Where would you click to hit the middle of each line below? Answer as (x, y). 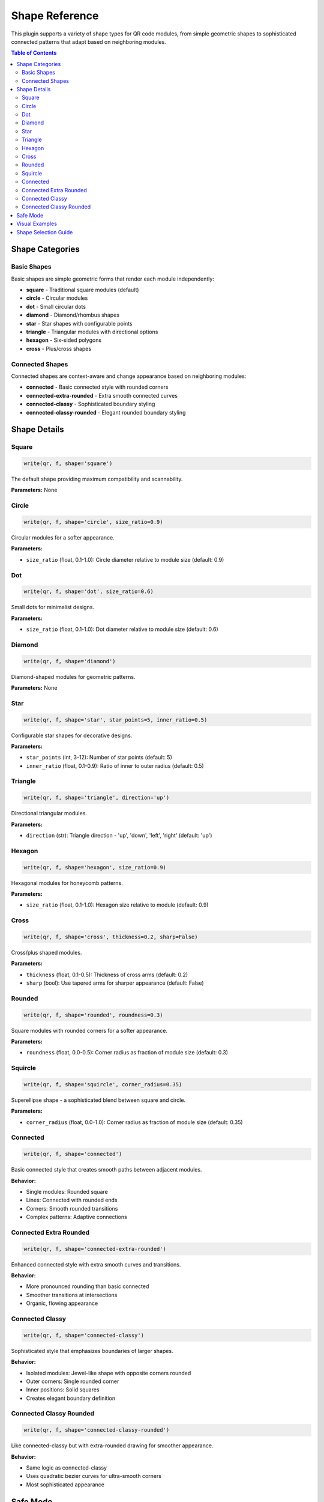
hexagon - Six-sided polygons (64, 340)
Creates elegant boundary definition (71, 1398)
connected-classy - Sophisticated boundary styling (91, 404)
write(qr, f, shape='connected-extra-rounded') (95, 1249)
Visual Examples (37, 224)
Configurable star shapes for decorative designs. (72, 735)
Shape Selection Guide (45, 232)
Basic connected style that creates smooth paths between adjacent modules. (106, 1170)
